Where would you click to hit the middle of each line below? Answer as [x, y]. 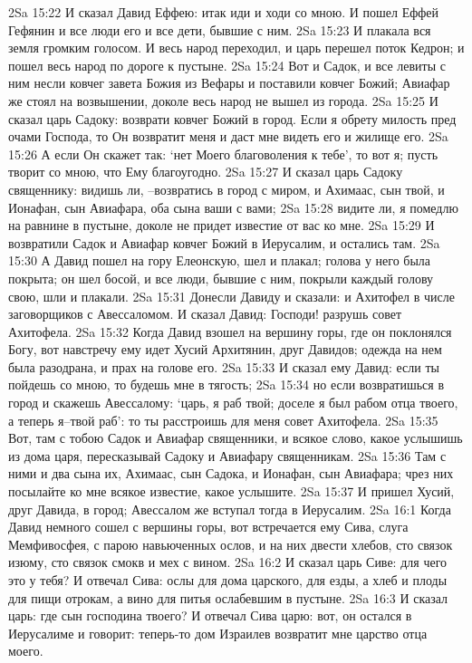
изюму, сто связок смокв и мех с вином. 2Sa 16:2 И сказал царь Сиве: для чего [228, 562]
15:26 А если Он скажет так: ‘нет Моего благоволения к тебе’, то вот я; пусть [223, 154]
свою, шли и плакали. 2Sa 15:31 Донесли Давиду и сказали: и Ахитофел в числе [231, 296]
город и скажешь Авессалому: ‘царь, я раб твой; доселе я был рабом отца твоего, [233, 403]
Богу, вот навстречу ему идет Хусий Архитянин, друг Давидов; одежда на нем [225, 349]
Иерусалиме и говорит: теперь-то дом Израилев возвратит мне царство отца [218, 633]
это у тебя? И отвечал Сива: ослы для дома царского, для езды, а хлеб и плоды [228, 580]
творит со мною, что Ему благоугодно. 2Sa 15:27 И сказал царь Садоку [206, 172]
